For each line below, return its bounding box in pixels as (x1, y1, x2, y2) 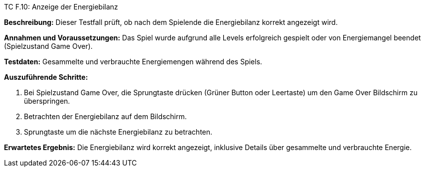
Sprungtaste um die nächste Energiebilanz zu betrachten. (24, 128, 213, 136)
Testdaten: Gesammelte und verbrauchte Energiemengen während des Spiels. (4, 57, 263, 66)
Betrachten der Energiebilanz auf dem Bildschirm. (24, 112, 187, 121)
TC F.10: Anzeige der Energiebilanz (4, 2, 118, 11)
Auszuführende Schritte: (4, 73, 88, 81)
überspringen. (24, 97, 70, 105)
